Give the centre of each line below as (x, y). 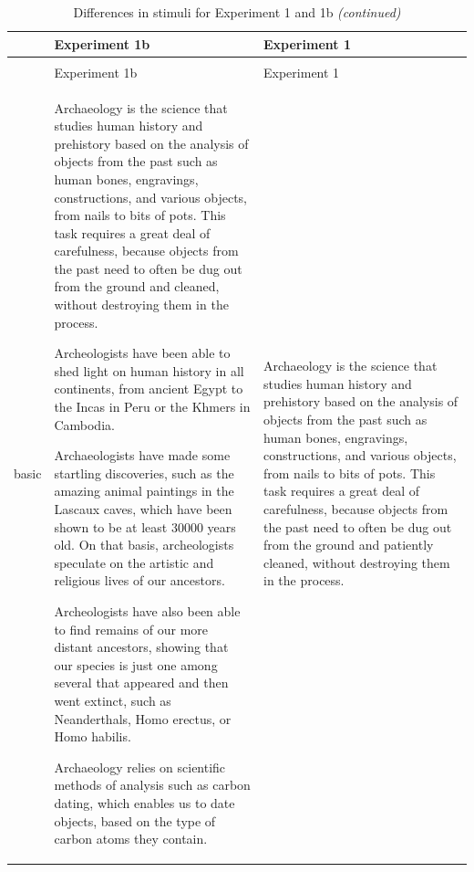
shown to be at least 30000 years (145, 526)
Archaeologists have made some (142, 455)
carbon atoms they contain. (131, 839)
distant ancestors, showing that (141, 647)
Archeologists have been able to (142, 353)
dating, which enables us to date (144, 802)
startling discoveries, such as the (144, 473)
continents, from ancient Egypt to (149, 389)
